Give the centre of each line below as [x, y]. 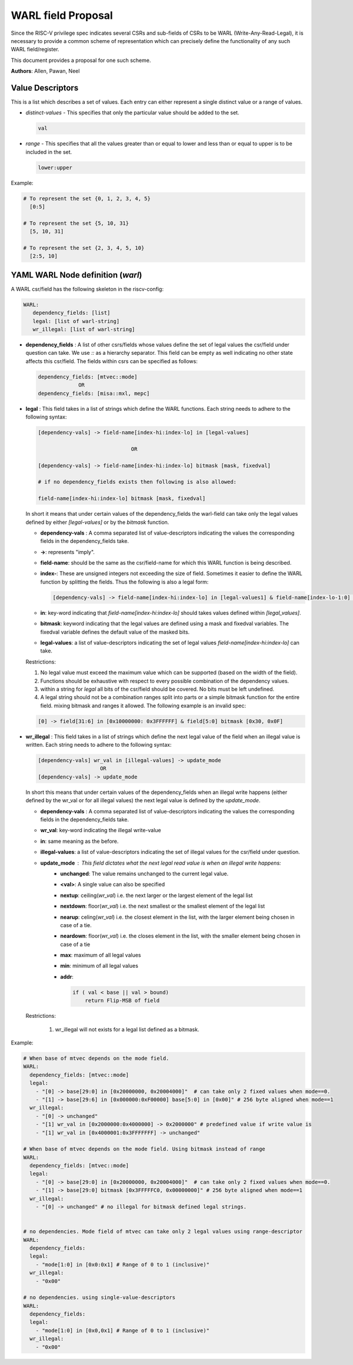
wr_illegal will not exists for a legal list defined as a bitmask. [127, 1029]
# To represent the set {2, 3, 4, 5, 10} [84, 248]
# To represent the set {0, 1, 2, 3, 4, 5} [87, 198]
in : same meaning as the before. [79, 841]
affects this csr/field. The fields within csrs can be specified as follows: [112, 361]
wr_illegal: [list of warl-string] [84, 329]
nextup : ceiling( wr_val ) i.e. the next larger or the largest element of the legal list [156, 895]
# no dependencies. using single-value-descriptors [99, 1298]
